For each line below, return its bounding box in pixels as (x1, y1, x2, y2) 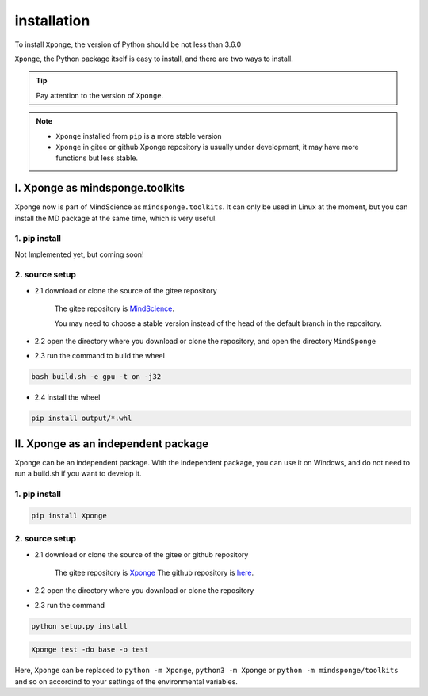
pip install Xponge (31, 511, 107, 520)
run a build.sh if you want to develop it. (14, 468, 142, 479)
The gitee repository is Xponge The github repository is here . (54, 568, 254, 577)
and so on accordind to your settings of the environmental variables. (14, 676, 238, 686)
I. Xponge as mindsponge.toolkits (14, 182, 185, 195)
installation (14, 12, 90, 29)
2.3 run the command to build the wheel (34, 351, 166, 361)
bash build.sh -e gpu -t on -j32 (31, 373, 162, 381)
